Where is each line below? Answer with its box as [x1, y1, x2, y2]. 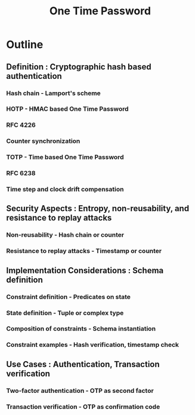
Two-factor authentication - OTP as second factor [6, 386, 154, 395]
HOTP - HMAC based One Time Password [6, 105, 129, 113]
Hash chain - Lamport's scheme [6, 89, 101, 97]
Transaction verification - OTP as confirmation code [6, 402, 160, 411]
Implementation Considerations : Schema [6, 265, 164, 276]
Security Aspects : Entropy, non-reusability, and [6, 203, 190, 213]
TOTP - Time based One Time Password [6, 153, 124, 161]
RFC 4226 [6, 121, 36, 129]
